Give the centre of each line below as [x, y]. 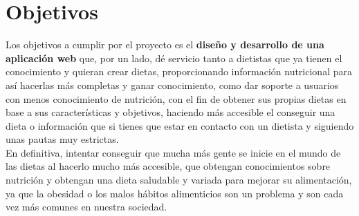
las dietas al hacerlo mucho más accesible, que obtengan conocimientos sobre [168, 166]
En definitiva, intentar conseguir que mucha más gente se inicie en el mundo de [173, 152]
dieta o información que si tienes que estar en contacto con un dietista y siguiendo [180, 125]
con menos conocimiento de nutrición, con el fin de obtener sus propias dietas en [176, 98]
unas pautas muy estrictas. [62, 139]
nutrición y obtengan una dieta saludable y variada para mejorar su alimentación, [179, 180]
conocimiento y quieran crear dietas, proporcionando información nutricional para [179, 71]
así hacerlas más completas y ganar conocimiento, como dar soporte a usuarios [172, 85]
